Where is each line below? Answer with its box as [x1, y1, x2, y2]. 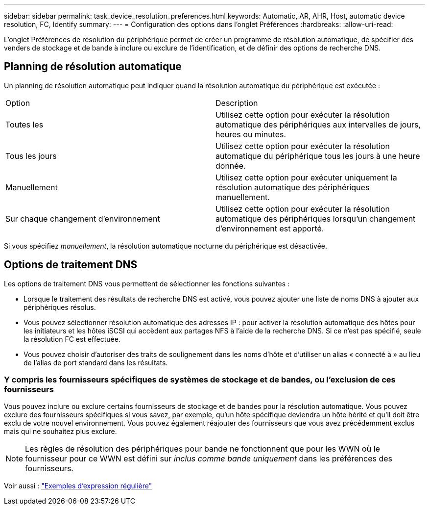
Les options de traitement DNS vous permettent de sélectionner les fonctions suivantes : [4, 279, 290, 288]
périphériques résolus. [24, 303, 96, 311]
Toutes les [5, 119, 44, 129]
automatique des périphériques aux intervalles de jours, [215, 119, 421, 129]
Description [215, 98, 258, 108]
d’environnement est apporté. [215, 223, 324, 233]
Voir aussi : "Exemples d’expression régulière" [4, 482, 152, 490]
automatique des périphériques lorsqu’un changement [215, 213, 416, 224]
